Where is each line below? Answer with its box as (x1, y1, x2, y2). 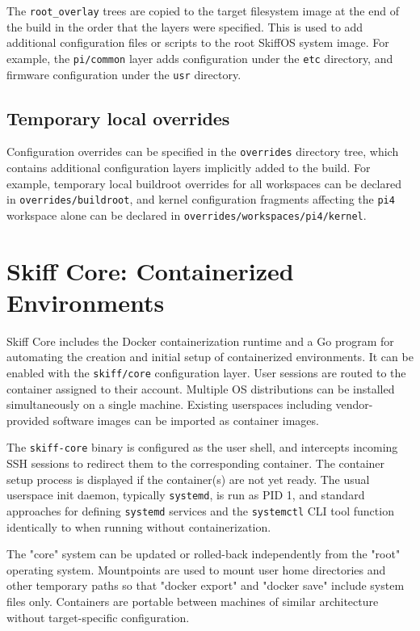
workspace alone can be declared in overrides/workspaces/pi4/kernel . (6, 206, 367, 223)
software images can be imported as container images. (52, 411, 319, 428)
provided (6, 411, 49, 428)
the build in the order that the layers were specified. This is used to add (6, 18, 363, 35)
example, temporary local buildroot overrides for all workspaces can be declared (6, 175, 401, 191)
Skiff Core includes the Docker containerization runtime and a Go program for (6, 332, 394, 349)
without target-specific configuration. (6, 608, 190, 625)
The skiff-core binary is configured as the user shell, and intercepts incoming (6, 439, 398, 456)
